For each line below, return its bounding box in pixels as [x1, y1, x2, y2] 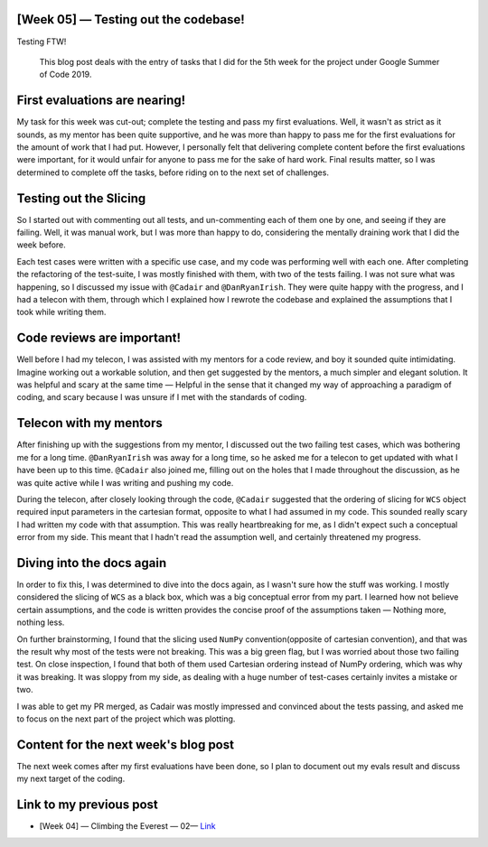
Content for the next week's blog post [16, 737, 235, 752]
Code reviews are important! [16, 330, 181, 346]
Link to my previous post [16, 797, 158, 813]
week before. [16, 239, 67, 250]
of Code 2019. [39, 69, 92, 80]
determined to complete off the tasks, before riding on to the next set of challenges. [16, 167, 330, 178]
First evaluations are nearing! [16, 93, 186, 108]
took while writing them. [16, 307, 107, 318]
